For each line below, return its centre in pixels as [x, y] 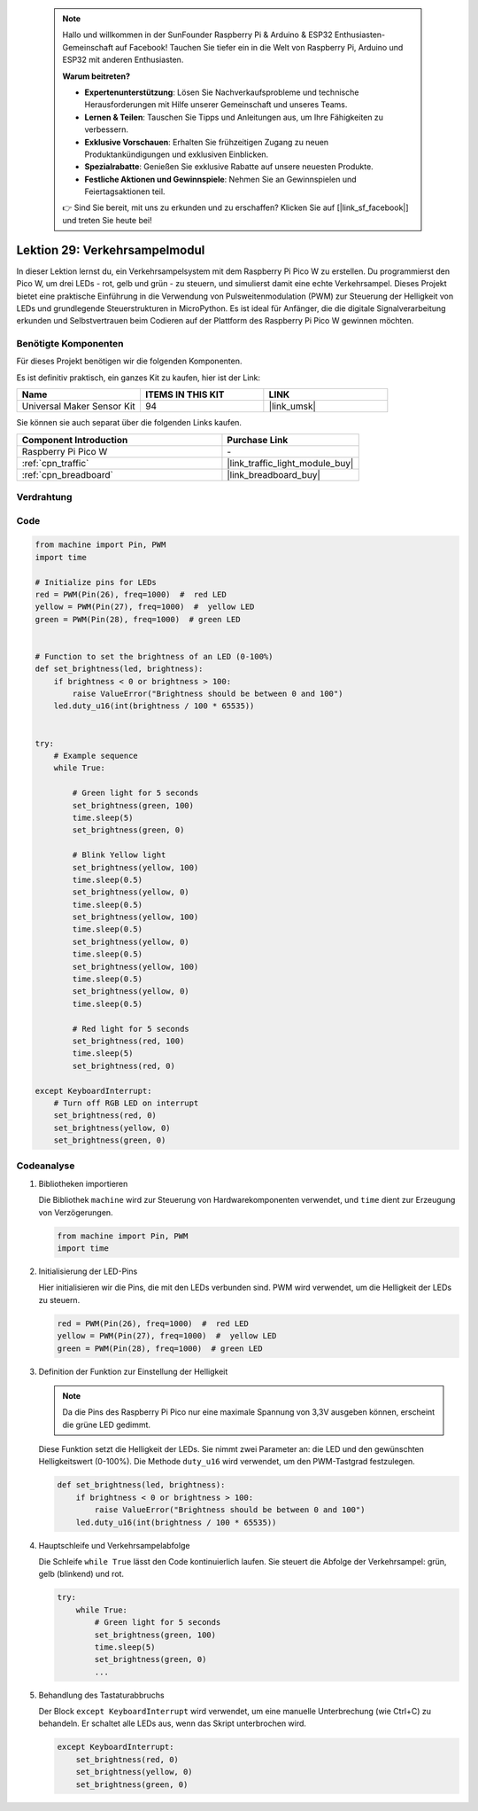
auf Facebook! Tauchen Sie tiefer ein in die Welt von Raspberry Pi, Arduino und [259, 47]
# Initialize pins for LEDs [96, 582]
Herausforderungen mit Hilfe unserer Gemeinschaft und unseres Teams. [216, 105]
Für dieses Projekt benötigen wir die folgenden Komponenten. [129, 361]
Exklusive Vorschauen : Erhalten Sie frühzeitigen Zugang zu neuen [207, 142]
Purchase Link [258, 440]
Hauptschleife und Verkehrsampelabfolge [114, 1545]
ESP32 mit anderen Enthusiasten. [123, 60]
